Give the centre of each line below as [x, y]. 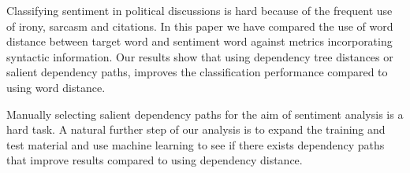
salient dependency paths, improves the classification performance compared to [197, 72]
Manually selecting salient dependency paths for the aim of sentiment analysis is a [205, 114]
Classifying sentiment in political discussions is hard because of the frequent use [199, 10]
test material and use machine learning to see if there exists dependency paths [196, 144]
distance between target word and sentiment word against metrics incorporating [199, 41]
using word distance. [56, 87]
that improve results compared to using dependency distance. [155, 160]
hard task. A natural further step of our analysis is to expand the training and [196, 129]
